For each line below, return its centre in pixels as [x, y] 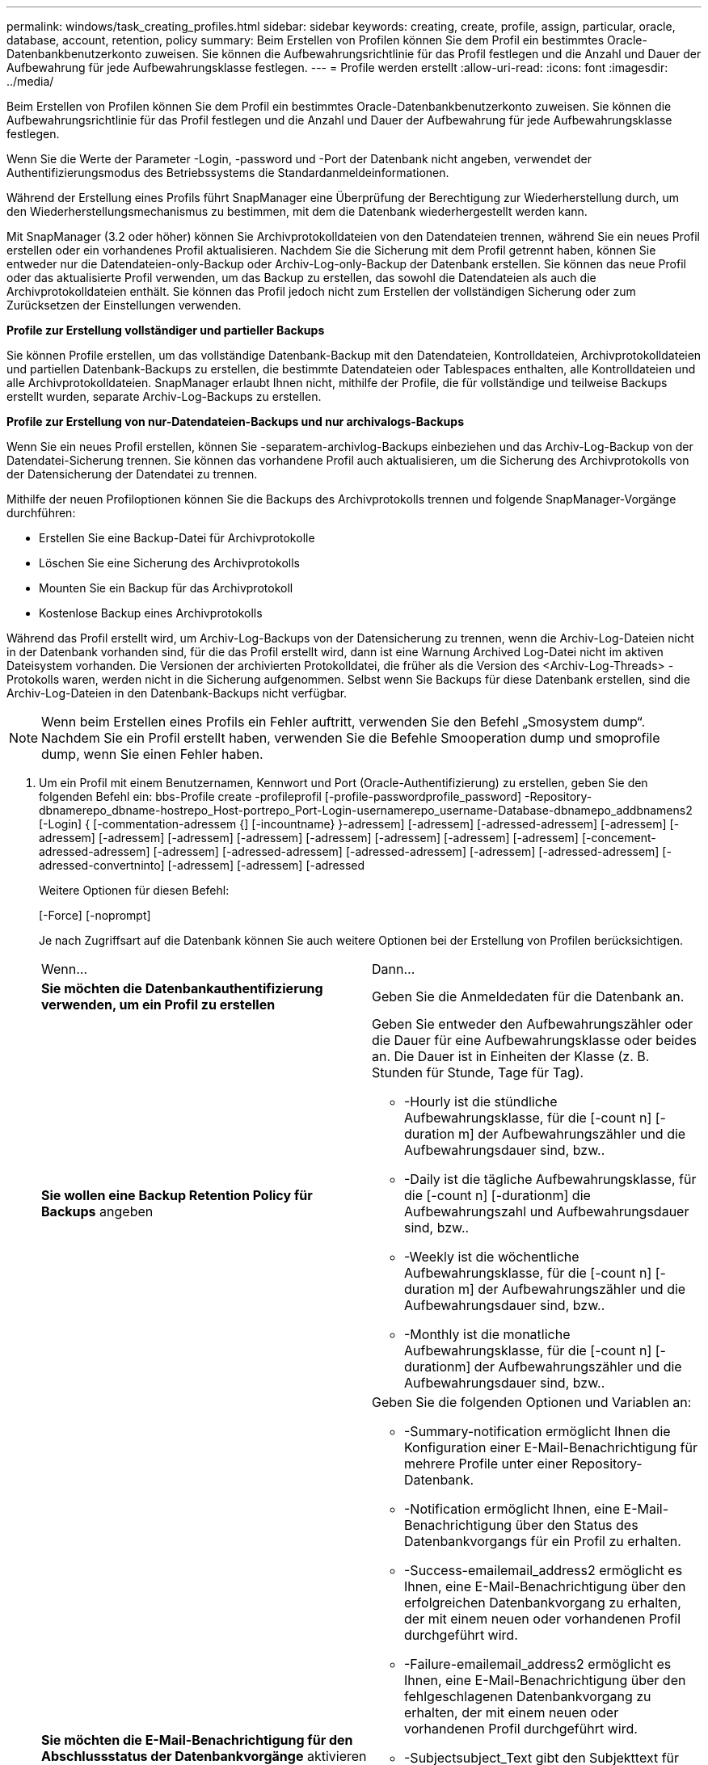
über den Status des [577, 1525]
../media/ [30, 81]
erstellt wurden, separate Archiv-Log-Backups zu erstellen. [164, 396]
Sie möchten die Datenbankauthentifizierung [182, 988]
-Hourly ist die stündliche [481, 1102]
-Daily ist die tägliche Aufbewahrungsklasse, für [550, 1179]
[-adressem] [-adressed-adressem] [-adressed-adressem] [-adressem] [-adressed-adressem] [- [412, 851]
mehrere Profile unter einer [486, 1464]
